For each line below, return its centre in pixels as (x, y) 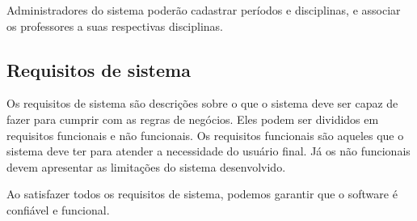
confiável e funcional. (58, 209)
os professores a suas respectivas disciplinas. (115, 25)
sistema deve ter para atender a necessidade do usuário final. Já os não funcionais (208, 151)
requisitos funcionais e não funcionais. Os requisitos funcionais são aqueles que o (205, 135)
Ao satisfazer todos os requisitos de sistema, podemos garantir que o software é (202, 194)
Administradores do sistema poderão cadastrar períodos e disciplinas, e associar (204, 10)
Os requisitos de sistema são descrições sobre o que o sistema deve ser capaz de (202, 103)
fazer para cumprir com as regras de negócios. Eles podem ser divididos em (193, 119)
